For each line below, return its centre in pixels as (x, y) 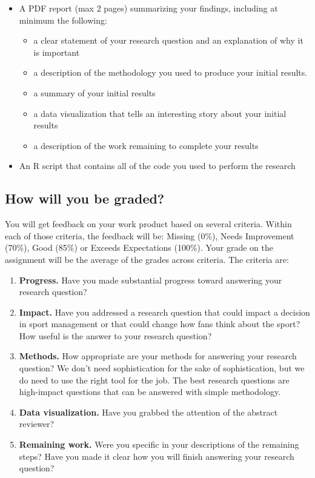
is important (57, 52)
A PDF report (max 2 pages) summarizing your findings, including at (148, 8)
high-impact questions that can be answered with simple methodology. (150, 392)
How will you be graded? (85, 198)
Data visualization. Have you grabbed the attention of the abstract (148, 412)
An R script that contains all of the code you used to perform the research (157, 166)
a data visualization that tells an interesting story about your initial (160, 113)
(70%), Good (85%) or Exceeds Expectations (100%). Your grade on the (139, 247)
